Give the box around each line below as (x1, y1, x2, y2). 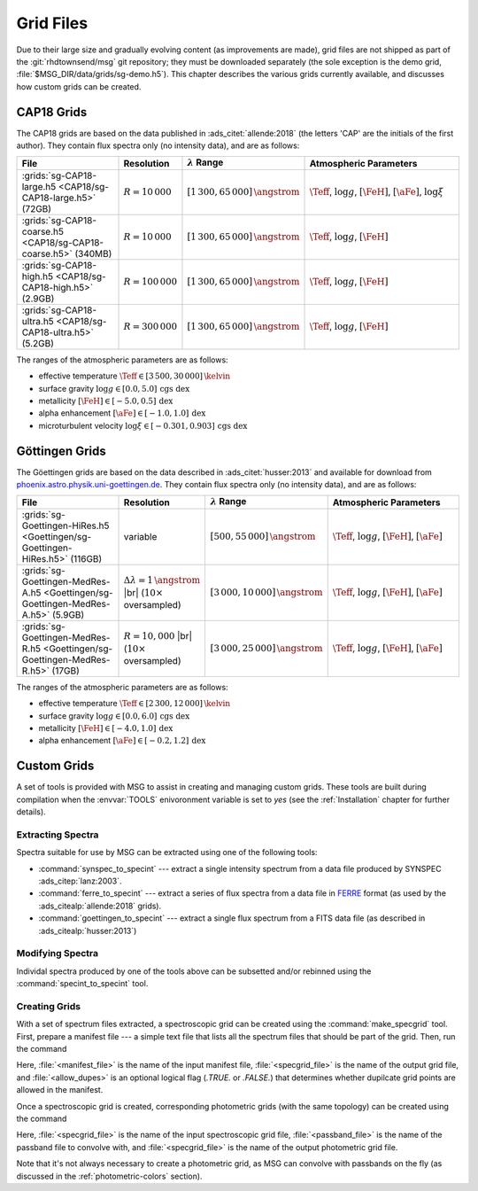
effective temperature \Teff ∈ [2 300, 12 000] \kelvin (38, 698, 231, 709)
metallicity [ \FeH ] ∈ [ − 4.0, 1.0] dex (38, 723, 173, 733)
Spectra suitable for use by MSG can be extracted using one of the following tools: (16, 847, 318, 858)
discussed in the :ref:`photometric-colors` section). (16, 1171, 203, 1181)
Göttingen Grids (16, 443, 106, 458)
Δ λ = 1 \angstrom (123, 574, 201, 587)
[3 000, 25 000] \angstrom (210, 642, 323, 654)
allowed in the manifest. (16, 1085, 104, 1095)
